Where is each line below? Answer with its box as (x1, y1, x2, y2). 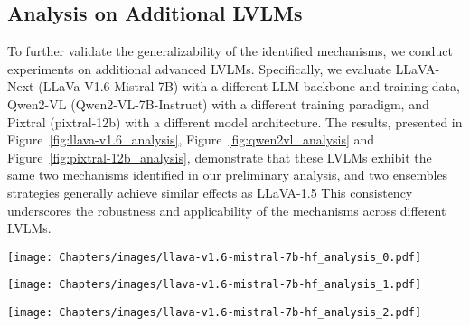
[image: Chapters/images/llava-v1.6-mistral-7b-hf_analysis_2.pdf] (7, 306, 422, 320)
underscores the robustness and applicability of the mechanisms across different (7, 200, 446, 219)
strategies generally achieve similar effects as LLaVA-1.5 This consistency (7, 182, 413, 201)
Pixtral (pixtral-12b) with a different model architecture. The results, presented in (7, 112, 463, 131)
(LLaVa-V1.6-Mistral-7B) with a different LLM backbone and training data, (38, 77, 460, 96)
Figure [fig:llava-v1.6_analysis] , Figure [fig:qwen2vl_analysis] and (7, 130, 375, 149)
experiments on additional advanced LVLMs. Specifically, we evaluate (7, 59, 391, 78)
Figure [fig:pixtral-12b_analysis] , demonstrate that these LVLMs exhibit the (7, 147, 432, 166)
